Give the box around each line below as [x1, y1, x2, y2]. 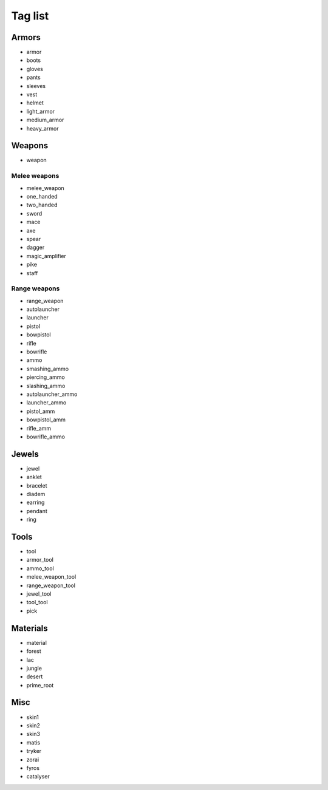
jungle [26, 664, 43, 672]
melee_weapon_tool [26, 573, 77, 581]
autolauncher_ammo [26, 390, 78, 398]
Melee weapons [11, 172, 60, 180]
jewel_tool [26, 590, 52, 598]
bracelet [26, 482, 47, 489]
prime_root [26, 681, 54, 689]
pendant [26, 507, 48, 514]
